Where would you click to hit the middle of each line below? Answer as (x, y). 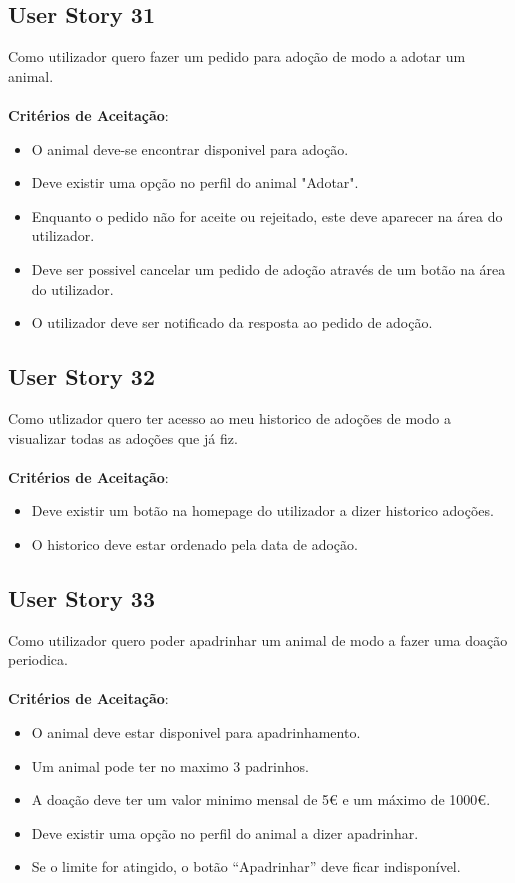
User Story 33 (81, 597)
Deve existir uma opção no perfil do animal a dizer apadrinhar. (225, 832)
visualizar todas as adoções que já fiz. (123, 437)
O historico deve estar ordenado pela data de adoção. (194, 543)
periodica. (38, 659)
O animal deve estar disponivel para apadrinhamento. (196, 732)
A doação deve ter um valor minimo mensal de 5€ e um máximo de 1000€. (261, 799)
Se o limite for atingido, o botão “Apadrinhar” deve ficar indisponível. (246, 866)
